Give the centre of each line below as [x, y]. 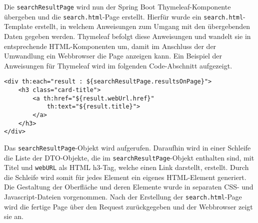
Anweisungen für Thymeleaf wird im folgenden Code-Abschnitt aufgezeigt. [118, 65]
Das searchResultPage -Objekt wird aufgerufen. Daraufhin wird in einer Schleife [127, 147]
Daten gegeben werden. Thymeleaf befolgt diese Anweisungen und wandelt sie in [127, 36]
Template [18, 26]
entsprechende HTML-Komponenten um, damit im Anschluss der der [110, 46]
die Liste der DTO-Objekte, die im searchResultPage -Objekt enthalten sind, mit [129, 157]
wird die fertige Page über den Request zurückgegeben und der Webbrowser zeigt [128, 206]
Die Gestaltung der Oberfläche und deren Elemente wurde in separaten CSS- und [129, 187]
